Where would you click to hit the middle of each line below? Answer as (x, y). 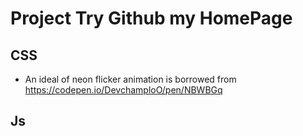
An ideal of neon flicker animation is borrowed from (130, 79)
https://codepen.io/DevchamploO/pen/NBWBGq (123, 90)
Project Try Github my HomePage (151, 18)
